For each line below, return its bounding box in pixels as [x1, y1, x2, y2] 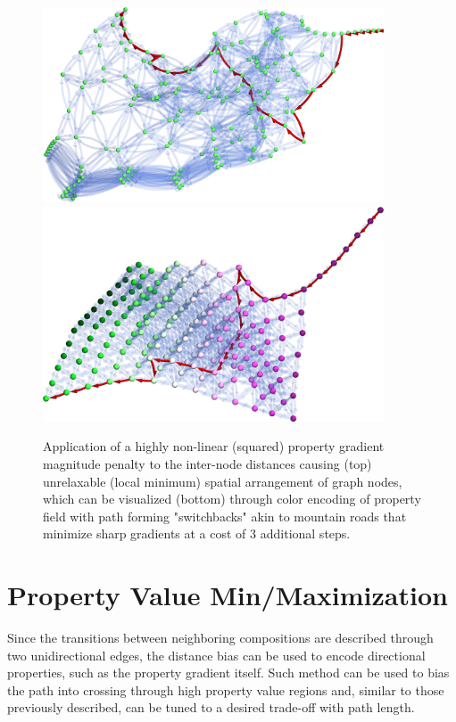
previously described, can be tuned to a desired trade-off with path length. [7, 698, 415, 717]
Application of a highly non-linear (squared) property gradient [43, 437, 385, 455]
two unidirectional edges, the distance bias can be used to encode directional [7, 645, 426, 664]
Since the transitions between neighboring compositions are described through [7, 628, 434, 647]
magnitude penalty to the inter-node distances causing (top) [43, 454, 372, 472]
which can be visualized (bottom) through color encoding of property [43, 489, 421, 508]
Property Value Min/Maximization [7, 577, 448, 613]
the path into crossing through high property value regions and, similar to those [7, 680, 444, 699]
